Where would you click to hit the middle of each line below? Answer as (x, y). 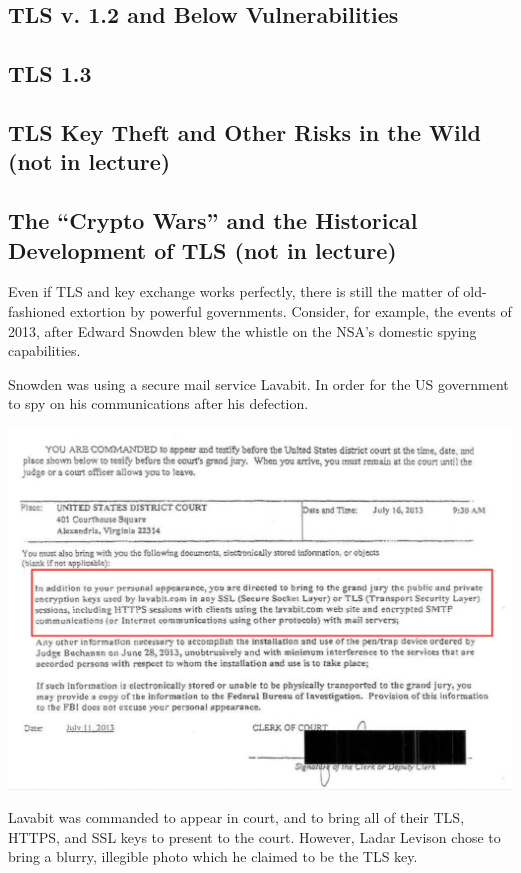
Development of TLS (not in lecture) (202, 249)
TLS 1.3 (50, 73)
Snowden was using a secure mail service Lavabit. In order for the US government (258, 383)
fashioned (37, 310)
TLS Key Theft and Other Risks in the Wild (244, 131)
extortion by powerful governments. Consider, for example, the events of (290, 310)
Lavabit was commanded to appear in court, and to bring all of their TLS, (236, 817)
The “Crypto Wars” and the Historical (213, 220)
